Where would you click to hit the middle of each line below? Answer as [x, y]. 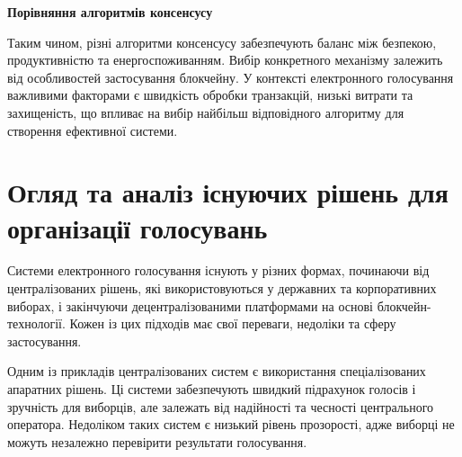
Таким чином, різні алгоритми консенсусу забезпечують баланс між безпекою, [222, 42]
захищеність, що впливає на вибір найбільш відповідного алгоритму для [206, 112]
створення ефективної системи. [93, 130]
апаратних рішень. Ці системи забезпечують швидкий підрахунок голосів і [212, 389]
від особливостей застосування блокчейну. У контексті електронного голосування [231, 77]
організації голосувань [138, 227]
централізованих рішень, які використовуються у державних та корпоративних [222, 288]
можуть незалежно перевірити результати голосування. [157, 441]
